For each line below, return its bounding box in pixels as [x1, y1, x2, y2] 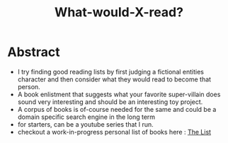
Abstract [7, 44, 60, 60]
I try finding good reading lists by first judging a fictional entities [17, 67, 204, 76]
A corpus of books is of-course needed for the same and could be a [17, 105, 217, 113]
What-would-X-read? [54, 4, 184, 21]
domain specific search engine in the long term [17, 113, 156, 121]
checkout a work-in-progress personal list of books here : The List [17, 127, 211, 136]
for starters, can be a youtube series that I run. [17, 120, 154, 128]
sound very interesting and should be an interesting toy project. [17, 97, 203, 106]
